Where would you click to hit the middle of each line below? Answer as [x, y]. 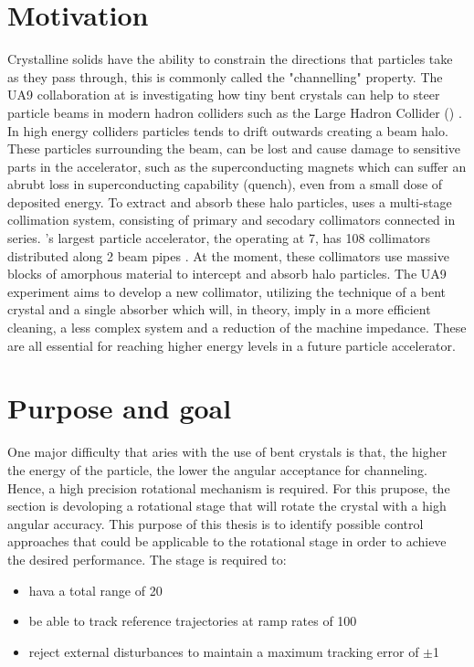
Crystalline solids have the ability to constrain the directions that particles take [230, 59]
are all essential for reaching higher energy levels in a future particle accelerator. [232, 345]
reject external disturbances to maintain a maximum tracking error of [224, 651]
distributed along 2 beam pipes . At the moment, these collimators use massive [228, 255]
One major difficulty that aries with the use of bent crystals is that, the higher [227, 452]
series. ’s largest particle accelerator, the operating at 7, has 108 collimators [219, 238]
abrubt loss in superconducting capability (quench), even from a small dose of [225, 184]
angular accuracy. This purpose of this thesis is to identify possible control [216, 523]
